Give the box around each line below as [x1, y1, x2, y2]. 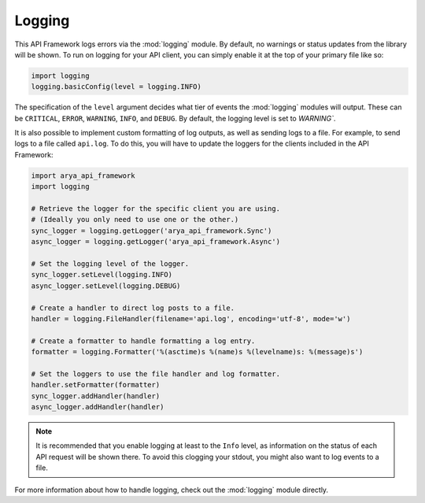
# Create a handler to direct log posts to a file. [31, 303, 235, 313]
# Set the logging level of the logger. [31, 259, 189, 268]
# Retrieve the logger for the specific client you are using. [31, 205, 281, 213]
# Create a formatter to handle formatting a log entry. [31, 336, 256, 346]
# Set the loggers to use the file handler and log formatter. [31, 369, 281, 378]
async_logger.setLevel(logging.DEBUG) [31, 281, 181, 290]
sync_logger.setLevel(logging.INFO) [31, 270, 173, 279]
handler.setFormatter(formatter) [31, 380, 161, 390]
